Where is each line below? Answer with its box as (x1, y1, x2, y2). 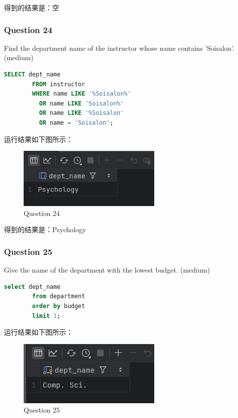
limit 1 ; (32, 312, 61, 319)
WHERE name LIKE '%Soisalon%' (32, 90, 131, 98)
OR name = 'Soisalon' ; (39, 119, 113, 126)
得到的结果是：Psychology (4, 224, 86, 235)
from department (32, 293, 85, 300)
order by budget (32, 302, 85, 310)
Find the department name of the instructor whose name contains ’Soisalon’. (4, 42, 235, 53)
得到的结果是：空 (4, 2, 59, 12)
